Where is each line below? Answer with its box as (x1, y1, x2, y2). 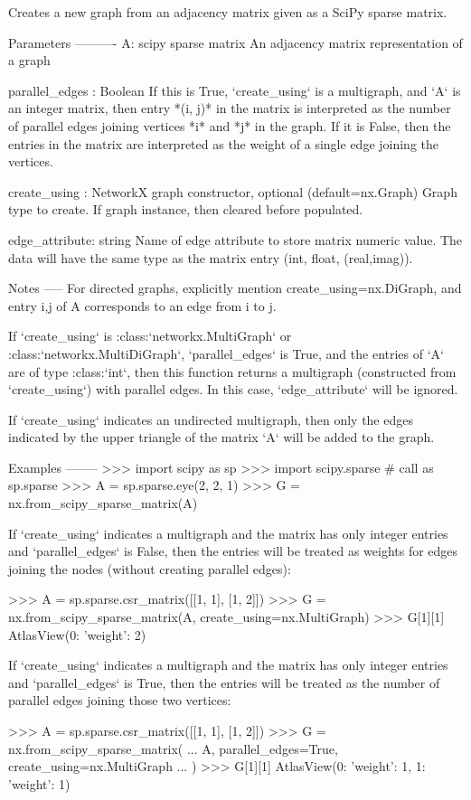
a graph (8, 51, 51, 70)
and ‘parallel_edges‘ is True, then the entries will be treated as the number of (8, 673, 440, 692)
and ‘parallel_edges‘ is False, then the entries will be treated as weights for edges (8, 541, 458, 560)
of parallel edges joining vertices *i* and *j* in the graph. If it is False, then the (8, 116, 451, 135)
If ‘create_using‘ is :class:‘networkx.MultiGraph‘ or (8, 326, 292, 345)
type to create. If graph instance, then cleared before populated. (8, 200, 363, 219)
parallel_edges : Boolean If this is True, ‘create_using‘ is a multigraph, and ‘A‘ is (8, 80, 461, 99)
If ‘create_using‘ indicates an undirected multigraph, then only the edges (8, 409, 413, 428)
